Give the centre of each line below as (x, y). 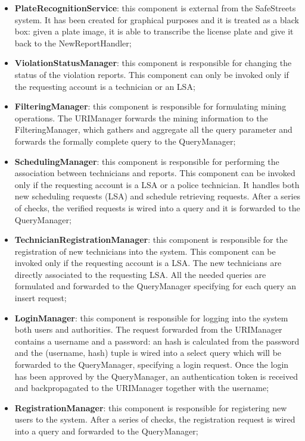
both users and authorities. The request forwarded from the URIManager (148, 329)
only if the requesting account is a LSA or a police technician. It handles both (157, 184)
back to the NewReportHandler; (73, 43)
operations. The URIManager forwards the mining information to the (141, 118)
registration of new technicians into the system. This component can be (145, 251)
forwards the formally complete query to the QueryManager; (125, 141)
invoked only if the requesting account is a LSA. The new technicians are (148, 263)
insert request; (41, 298)
